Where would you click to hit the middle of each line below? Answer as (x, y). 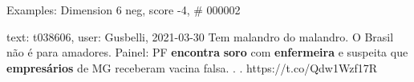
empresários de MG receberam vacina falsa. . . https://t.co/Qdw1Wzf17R (192, 67)
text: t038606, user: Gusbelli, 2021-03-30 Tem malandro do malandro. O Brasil (200, 36)
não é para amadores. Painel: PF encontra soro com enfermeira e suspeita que (207, 52)
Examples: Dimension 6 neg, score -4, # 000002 (124, 10)
